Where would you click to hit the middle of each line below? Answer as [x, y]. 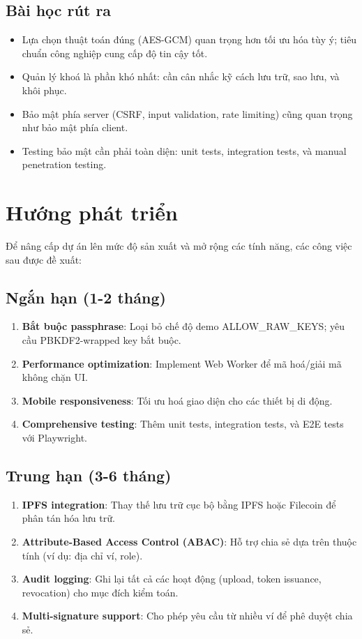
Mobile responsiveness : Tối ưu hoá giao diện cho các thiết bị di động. [177, 400]
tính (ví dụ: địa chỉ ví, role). [82, 555]
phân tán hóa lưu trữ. [68, 518]
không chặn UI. [55, 377]
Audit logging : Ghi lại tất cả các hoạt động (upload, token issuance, [172, 579]
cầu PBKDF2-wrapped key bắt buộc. [101, 340]
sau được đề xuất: [44, 259]
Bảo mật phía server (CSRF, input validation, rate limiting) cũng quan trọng [187, 113]
